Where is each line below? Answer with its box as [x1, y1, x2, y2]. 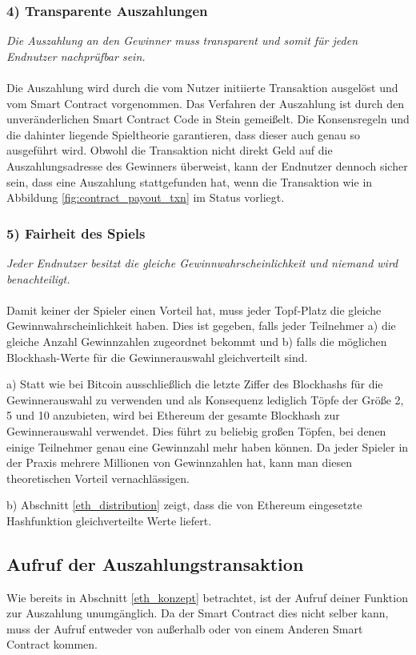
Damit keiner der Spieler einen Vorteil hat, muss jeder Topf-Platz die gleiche [6, 301, 382, 318]
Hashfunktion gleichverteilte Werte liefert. [6, 512, 212, 528]
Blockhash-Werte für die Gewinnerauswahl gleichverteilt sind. [6, 348, 308, 365]
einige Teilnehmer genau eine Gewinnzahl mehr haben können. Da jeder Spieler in [6, 438, 409, 455]
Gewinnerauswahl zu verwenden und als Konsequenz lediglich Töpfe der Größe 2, [6, 391, 404, 408]
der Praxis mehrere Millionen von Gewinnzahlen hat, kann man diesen [6, 454, 352, 471]
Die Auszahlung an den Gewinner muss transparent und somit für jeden [6, 32, 358, 49]
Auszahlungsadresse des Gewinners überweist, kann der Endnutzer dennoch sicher [6, 157, 408, 174]
